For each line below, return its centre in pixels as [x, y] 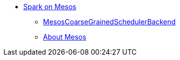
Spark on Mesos [50, 7]
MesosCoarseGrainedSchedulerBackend [110, 22]
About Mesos [65, 37]
